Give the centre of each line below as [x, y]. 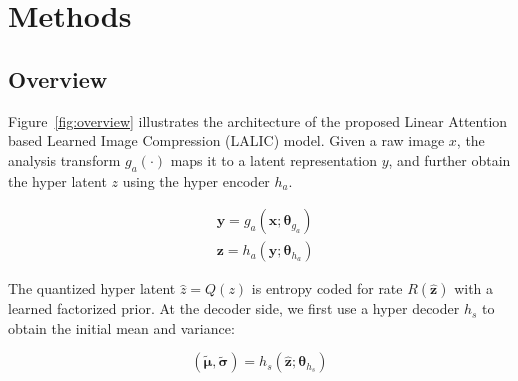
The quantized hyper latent [92, 288]
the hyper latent [57, 180]
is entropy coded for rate [327, 288]
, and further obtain [449, 159]
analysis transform [64, 159]
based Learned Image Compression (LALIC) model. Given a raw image [226, 140]
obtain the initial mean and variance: [121, 327]
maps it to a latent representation [274, 159]
